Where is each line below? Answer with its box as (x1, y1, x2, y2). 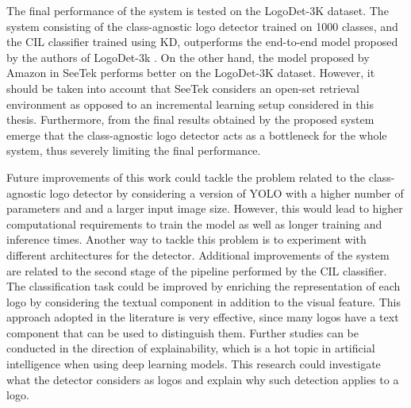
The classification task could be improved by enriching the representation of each (6, 278, 401, 294)
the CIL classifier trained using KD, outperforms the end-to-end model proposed (6, 33, 398, 50)
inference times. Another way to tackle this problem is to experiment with (6, 231, 367, 248)
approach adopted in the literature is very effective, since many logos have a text (6, 309, 399, 325)
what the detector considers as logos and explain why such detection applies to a (6, 371, 399, 387)
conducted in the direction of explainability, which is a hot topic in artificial (6, 340, 375, 356)
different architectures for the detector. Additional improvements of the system (6, 246, 390, 263)
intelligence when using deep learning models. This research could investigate (6, 356, 381, 372)
